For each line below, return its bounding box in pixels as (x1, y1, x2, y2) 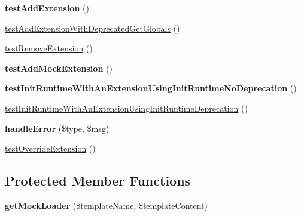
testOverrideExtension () (5, 142, 96, 155)
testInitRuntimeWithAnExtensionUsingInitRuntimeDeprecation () (5, 101, 248, 114)
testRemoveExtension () (5, 42, 93, 54)
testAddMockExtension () (5, 61, 113, 74)
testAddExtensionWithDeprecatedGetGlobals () (5, 21, 180, 34)
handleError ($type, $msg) (5, 122, 110, 134)
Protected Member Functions (5, 171, 191, 190)
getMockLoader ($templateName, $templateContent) (5, 199, 208, 211)
